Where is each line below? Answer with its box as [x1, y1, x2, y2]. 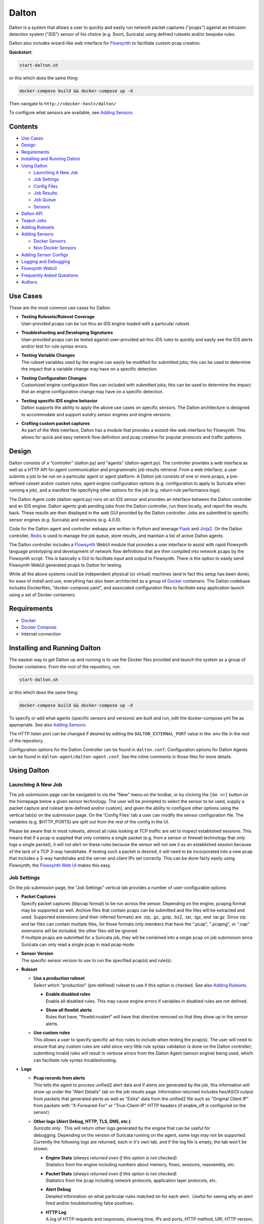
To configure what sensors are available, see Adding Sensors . [9, 110, 134, 116]
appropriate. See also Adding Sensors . [9, 722, 87, 728]
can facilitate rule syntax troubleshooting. [33, 1057, 117, 1063]
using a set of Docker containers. [9, 591, 76, 597]
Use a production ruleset [33, 975, 85, 981]
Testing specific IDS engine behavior [21, 398, 98, 403]
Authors [21, 279, 38, 285]
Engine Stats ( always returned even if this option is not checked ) [45, 1154, 177, 1160]
